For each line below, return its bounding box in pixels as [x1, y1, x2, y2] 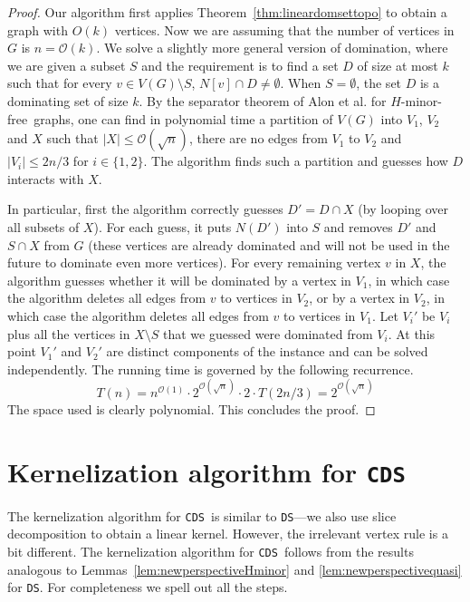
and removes [323, 217, 393, 236]
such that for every [7, 73, 112, 92]
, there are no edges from [188, 129, 328, 148]
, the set [356, 73, 402, 92]
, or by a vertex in [309, 288, 410, 307]
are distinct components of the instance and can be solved [106, 342, 428, 361]
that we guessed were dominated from [163, 324, 373, 343]
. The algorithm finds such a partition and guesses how [143, 151, 448, 170]
